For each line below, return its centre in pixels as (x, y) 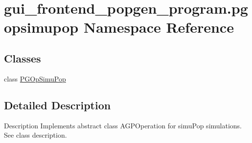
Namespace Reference (159, 27)
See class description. (35, 135)
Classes (23, 58)
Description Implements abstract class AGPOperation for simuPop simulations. (123, 125)
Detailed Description (57, 105)
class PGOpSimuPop (35, 78)
